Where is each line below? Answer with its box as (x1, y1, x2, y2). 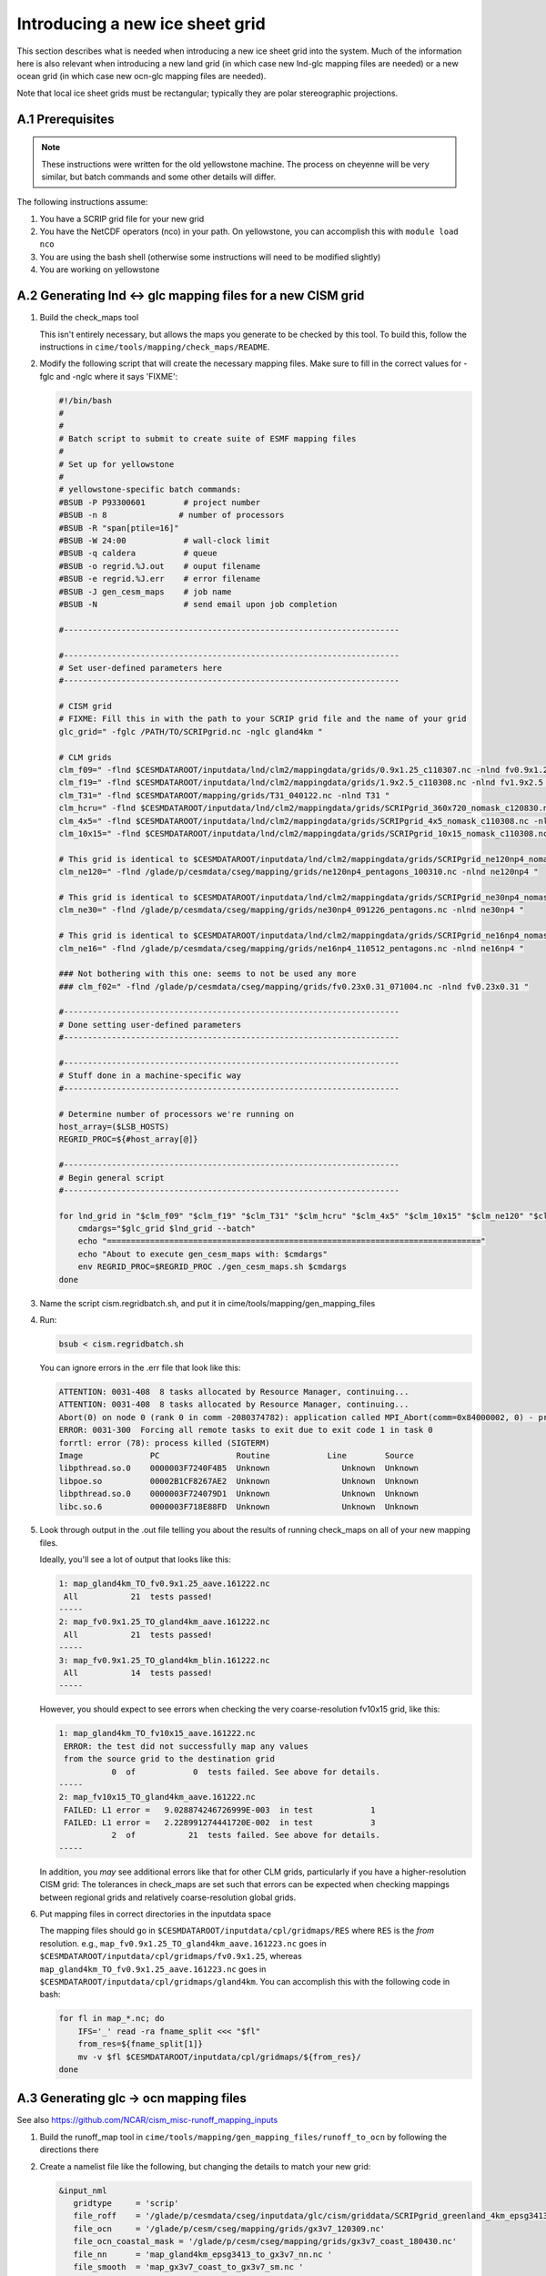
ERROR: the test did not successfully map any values (64, 1741, 308, 1752)
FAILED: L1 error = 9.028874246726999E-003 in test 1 (64, 1804, 376, 1815)
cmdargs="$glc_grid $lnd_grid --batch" (77, 1224, 257, 1234)
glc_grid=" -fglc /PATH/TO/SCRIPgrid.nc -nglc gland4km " (58, 726, 323, 737)
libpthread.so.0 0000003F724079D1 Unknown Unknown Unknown (58, 1489, 419, 1499)
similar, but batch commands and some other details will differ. (41, 171, 277, 182)
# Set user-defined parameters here (58, 663, 223, 673)
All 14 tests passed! (64, 1667, 213, 1678)
